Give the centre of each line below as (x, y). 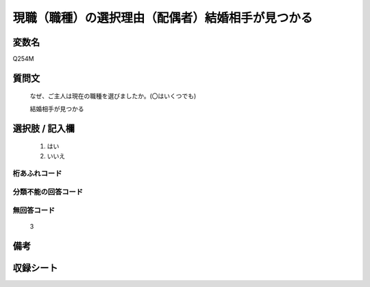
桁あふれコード (37, 174)
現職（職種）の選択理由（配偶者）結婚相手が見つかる (163, 18)
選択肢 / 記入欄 (44, 128)
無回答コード (34, 210)
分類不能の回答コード (48, 192)
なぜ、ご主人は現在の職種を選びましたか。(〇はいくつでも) (113, 96)
